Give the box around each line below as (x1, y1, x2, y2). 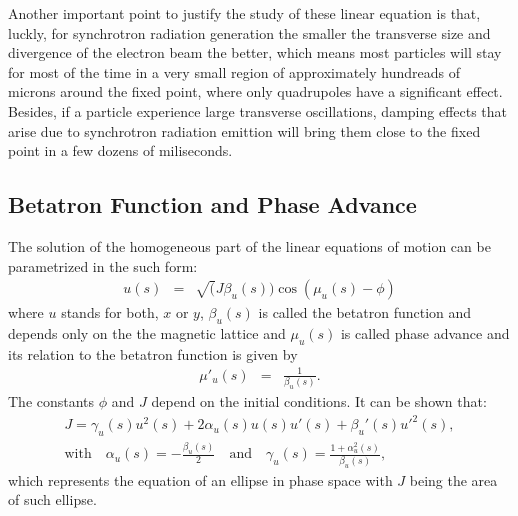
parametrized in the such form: (8, 255, 198, 276)
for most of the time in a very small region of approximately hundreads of (8, 61, 460, 82)
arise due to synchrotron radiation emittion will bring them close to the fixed (8, 120, 481, 141)
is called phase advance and (340, 322, 510, 343)
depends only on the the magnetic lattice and (8, 322, 286, 343)
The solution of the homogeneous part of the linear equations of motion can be (8, 235, 491, 256)
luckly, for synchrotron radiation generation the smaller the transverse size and (8, 22, 491, 43)
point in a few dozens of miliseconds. (8, 140, 233, 161)
